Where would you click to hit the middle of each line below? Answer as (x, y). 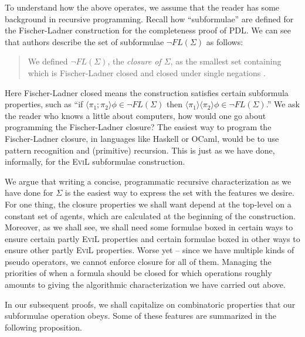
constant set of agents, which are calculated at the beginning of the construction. (150, 215)
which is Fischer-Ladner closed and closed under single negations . (147, 72)
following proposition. (43, 327)
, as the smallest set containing (226, 61)
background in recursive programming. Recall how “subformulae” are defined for (149, 18)
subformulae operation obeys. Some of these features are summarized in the (140, 316)
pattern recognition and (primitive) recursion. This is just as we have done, (140, 150)
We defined (48, 61)
